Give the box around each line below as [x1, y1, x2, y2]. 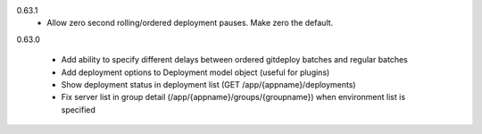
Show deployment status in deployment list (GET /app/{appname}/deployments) [61, 79, 356, 89]
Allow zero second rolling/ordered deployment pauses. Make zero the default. [46, 18, 334, 29]
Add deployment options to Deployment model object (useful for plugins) [61, 67, 330, 78]
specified [61, 104, 96, 115]
